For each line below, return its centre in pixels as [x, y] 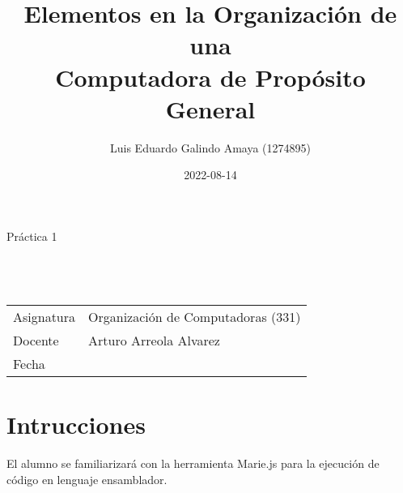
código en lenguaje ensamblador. [87, 479]
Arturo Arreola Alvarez [154, 341]
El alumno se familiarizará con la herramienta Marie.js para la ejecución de [193, 463]
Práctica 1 [32, 236]
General [210, 108]
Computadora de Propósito [210, 77]
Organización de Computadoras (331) [195, 317]
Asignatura [45, 317]
